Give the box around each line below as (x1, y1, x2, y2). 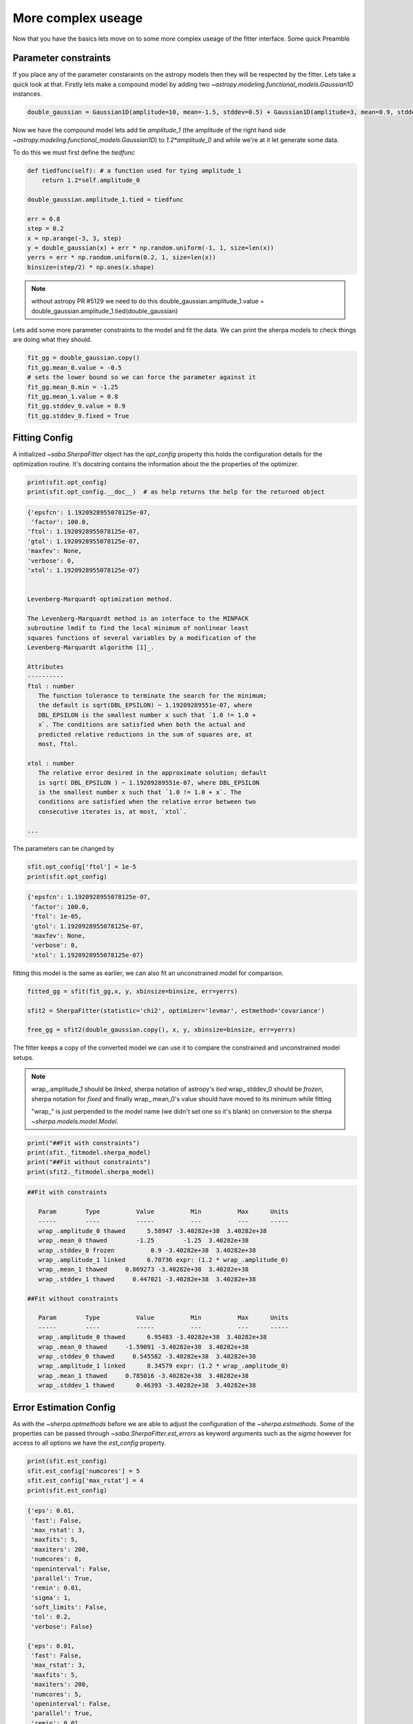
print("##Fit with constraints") (27, 1139, 140, 1147)
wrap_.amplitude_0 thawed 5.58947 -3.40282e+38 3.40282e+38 (38, 1227, 267, 1234)
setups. (12, 1053, 34, 1061)
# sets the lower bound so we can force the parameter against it (27, 373, 256, 381)
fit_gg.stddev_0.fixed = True (27, 412, 129, 420)
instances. (12, 90, 43, 98)
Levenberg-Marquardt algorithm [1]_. (27, 643, 155, 652)
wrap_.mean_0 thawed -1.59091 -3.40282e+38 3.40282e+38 (38, 1343, 249, 1351)
